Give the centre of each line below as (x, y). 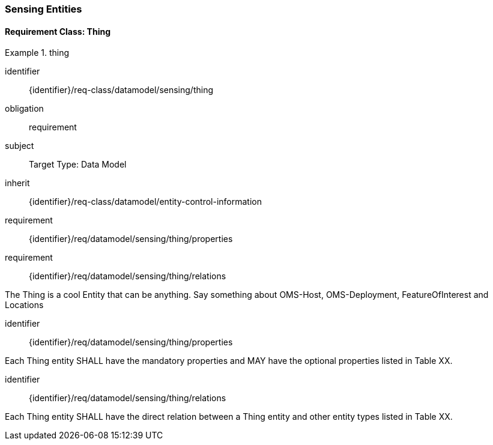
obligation (24, 109)
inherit (17, 183)
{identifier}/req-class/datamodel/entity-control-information (146, 202)
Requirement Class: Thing (58, 31)
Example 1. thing (37, 53)
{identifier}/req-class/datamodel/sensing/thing (121, 90)
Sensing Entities (44, 9)
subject (20, 146)
